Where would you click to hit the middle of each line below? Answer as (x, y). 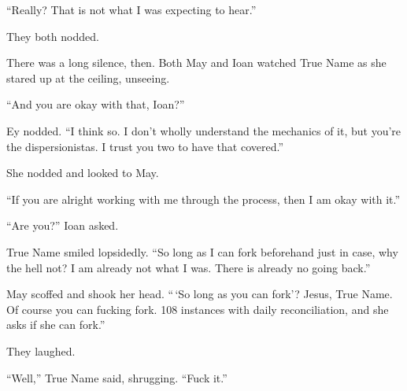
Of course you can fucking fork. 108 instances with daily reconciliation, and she (198, 309)
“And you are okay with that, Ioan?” (96, 104)
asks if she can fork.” (56, 325)
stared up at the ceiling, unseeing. (88, 77)
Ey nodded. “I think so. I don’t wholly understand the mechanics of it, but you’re (204, 130)
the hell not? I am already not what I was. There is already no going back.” (189, 267)
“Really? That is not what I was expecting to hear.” (131, 9)
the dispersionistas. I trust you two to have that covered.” (145, 146)
